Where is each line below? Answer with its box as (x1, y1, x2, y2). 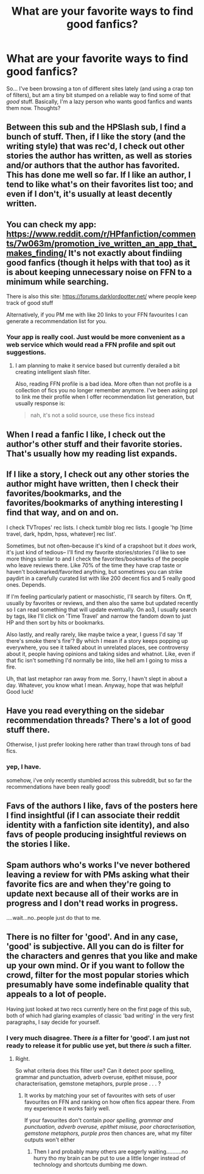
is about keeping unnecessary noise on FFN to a (6, 267, 192, 277)
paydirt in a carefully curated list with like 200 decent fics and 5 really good (6, 574, 196, 582)
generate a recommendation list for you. (6, 318, 107, 325)
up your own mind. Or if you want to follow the (6, 961, 185, 971)
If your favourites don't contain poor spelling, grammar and (24, 1117, 174, 1124)
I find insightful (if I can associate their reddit (6, 810, 180, 821)
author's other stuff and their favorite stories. (6, 439, 183, 449)
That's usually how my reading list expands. (6, 448, 178, 459)
